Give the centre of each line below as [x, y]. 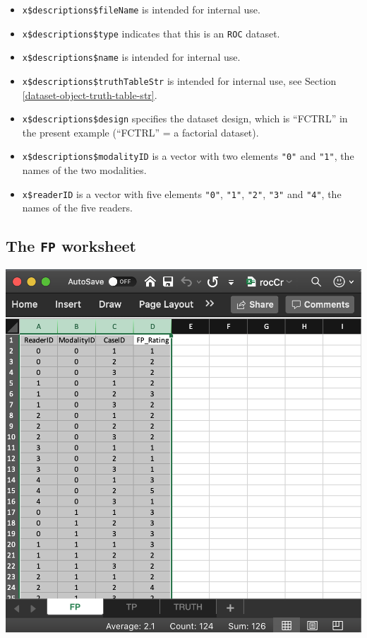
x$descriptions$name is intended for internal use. [131, 57]
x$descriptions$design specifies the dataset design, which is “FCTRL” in [185, 118]
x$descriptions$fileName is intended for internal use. [141, 9]
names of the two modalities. [84, 170]
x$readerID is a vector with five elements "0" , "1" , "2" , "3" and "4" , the [182, 193]
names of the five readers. [77, 208]
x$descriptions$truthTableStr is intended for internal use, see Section [179, 80]
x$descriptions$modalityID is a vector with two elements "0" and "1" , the [188, 156]
